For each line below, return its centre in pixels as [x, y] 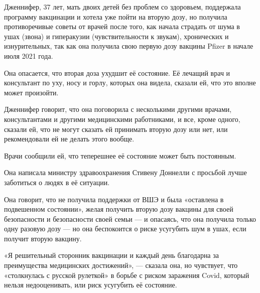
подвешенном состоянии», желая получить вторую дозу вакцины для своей [119, 209]
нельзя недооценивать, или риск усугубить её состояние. [91, 285]
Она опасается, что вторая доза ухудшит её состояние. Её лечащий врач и [117, 72]
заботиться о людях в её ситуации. [57, 182]
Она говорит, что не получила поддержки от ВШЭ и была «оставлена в [114, 199]
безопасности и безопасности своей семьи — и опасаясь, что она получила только [130, 218]
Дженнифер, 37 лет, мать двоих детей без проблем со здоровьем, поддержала [122, 7]
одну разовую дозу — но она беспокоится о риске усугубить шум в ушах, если [125, 229]
